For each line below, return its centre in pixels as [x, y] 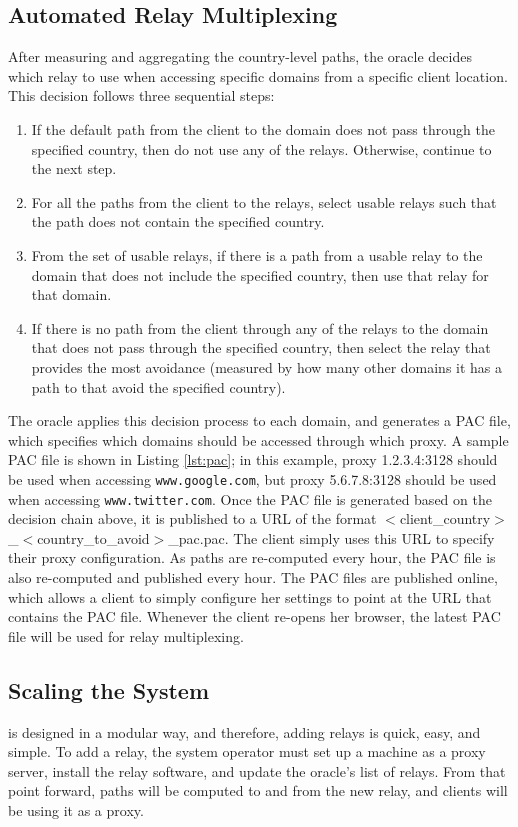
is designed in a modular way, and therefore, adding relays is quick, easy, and [244, 731]
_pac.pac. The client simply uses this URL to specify [331, 537]
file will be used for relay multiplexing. [126, 635]
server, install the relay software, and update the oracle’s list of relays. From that [257, 770]
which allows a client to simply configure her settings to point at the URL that [250, 596]
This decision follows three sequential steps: [141, 95]
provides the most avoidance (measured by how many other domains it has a [267, 366]
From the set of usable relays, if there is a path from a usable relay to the [257, 254]
